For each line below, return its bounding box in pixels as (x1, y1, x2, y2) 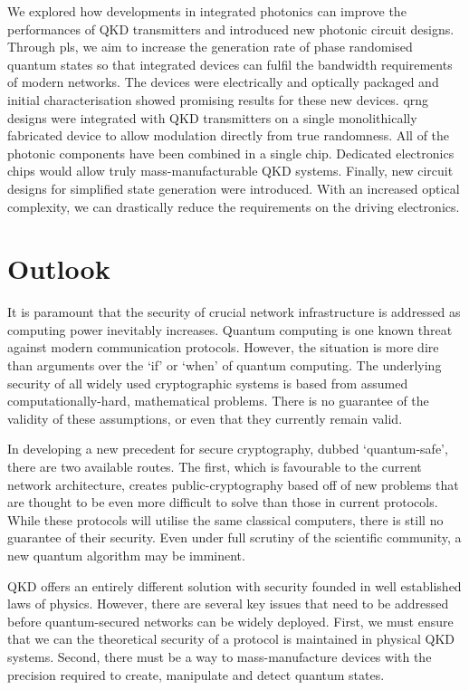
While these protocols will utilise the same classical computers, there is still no (7, 510, 444, 529)
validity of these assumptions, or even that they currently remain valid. (7, 408, 403, 427)
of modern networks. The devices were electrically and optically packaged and (7, 72, 439, 91)
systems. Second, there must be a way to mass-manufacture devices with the (7, 647, 432, 666)
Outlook (7, 250, 110, 287)
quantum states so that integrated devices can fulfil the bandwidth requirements (7, 54, 453, 73)
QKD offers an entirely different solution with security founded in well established (7, 576, 462, 595)
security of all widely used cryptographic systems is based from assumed (7, 373, 408, 392)
